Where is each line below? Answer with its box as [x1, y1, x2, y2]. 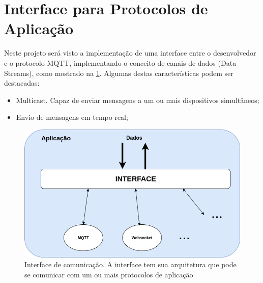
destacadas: [4, 78, 40, 88]
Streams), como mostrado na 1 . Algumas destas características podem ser [4, 67, 233, 78]
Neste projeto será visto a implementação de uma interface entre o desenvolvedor [4, 47, 256, 58]
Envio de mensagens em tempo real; [16, 112, 128, 122]
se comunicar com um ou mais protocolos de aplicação [24, 269, 193, 279]
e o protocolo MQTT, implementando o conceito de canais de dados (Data [4, 57, 237, 68]
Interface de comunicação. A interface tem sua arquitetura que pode [24, 259, 237, 270]
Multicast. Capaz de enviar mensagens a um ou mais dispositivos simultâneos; [16, 94, 259, 105]
